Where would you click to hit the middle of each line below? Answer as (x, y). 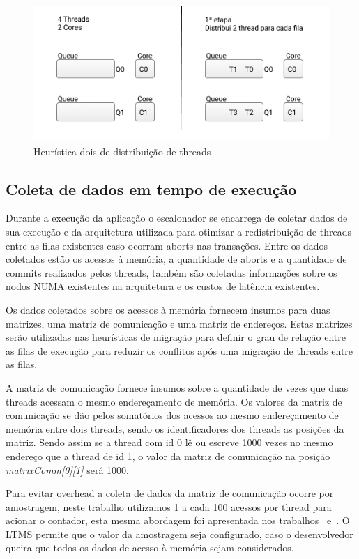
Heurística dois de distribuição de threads (122, 151)
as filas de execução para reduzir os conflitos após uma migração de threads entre (179, 350)
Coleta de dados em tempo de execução (151, 189)
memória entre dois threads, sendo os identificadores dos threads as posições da (175, 428)
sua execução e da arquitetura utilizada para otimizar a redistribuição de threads (178, 232)
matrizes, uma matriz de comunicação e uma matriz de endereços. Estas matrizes (179, 323)
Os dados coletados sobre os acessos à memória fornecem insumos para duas (168, 309)
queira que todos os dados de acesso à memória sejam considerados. (150, 547)
